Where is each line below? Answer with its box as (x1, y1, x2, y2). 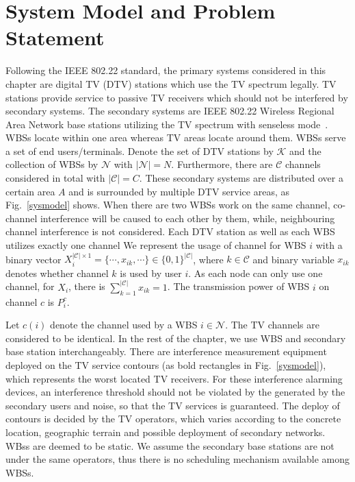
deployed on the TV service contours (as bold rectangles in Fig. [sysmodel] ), (5, 358, 326, 372)
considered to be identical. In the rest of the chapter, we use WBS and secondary (5, 330, 346, 345)
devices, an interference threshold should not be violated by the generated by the (5, 385, 345, 399)
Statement (5, 23, 105, 51)
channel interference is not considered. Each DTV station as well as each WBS (5, 224, 335, 239)
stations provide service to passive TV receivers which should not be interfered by (5, 90, 348, 104)
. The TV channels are (225, 317, 319, 332)
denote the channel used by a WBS (50, 317, 198, 332)
